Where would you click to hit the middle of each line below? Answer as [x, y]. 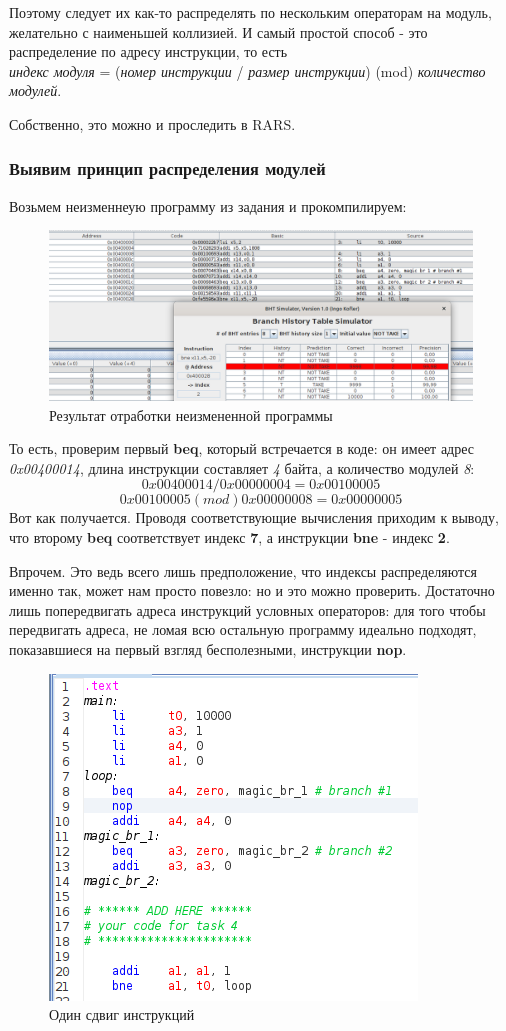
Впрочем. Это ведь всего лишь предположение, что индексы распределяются [243, 570]
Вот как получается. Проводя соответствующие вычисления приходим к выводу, [254, 517]
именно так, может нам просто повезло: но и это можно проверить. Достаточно [252, 590]
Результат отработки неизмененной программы [191, 414]
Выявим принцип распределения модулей [167, 168]
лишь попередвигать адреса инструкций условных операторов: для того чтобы [247, 609]
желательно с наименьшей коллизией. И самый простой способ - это [218, 31]
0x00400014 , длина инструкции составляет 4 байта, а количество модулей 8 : [242, 467]
